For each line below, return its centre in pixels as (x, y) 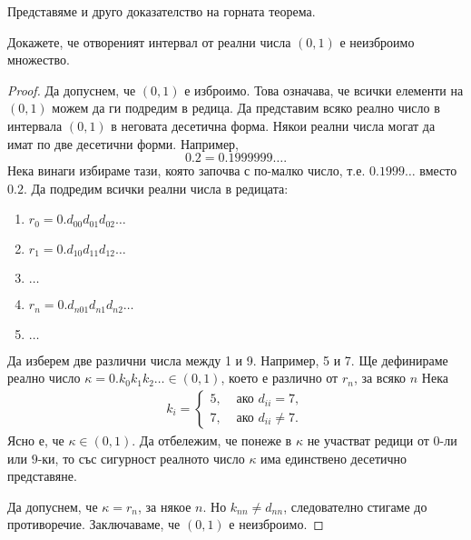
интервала (35, 125)
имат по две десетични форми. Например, (123, 143)
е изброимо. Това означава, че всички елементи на (324, 90)
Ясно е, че (36, 440)
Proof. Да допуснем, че (72, 90)
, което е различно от (280, 378)
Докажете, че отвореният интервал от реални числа (149, 41)
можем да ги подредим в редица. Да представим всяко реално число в (246, 108)
